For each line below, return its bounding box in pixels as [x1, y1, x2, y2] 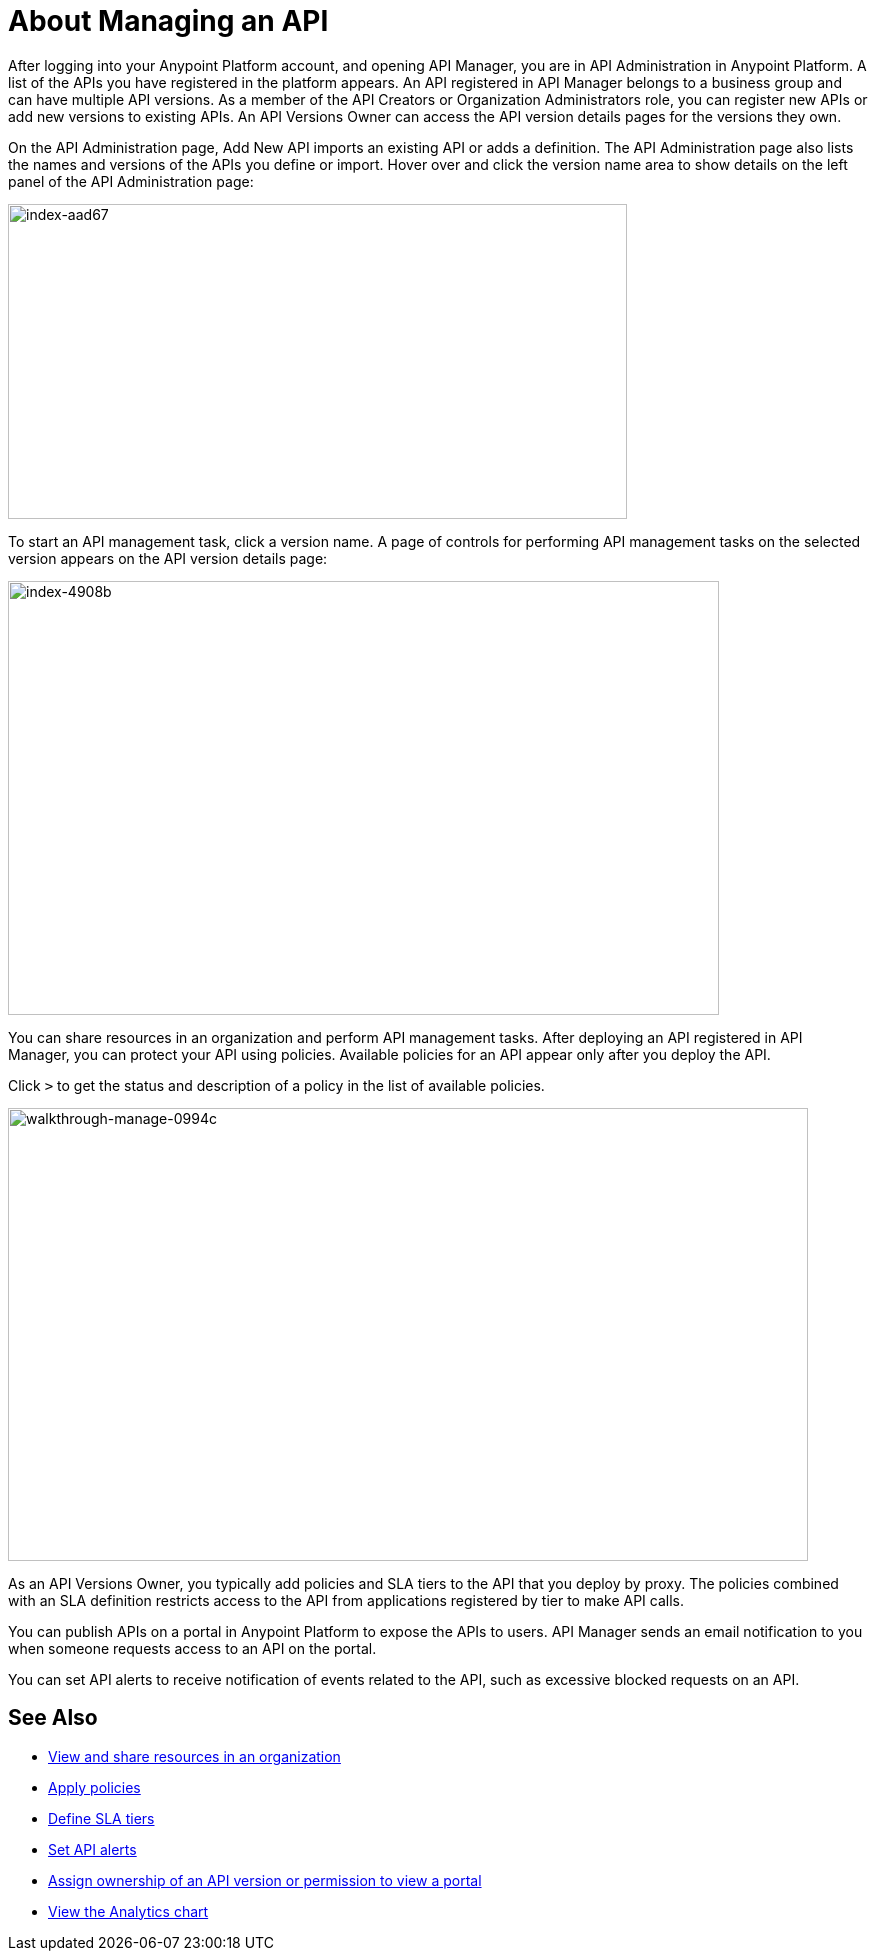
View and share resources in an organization [48, 1747, 341, 1765]
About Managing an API [8, 4, 329, 38]
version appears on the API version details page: [8, 549, 328, 567]
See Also [8, 1705, 98, 1731]
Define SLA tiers [48, 1809, 155, 1827]
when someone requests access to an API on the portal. [8, 1639, 377, 1657]
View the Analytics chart [48, 1902, 209, 1920]
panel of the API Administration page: [8, 172, 254, 190]
